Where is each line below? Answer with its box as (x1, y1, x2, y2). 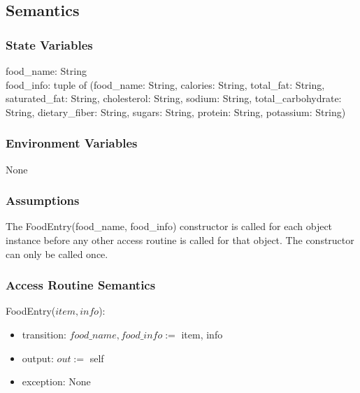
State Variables (6, 36, 93, 53)
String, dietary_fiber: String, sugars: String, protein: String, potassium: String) (6, 104, 346, 119)
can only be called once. (6, 246, 108, 261)
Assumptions (6, 192, 80, 209)
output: (22, 350, 54, 365)
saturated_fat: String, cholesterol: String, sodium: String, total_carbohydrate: (6, 91, 342, 106)
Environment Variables (6, 134, 138, 152)
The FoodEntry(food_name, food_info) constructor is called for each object (6, 219, 333, 234)
